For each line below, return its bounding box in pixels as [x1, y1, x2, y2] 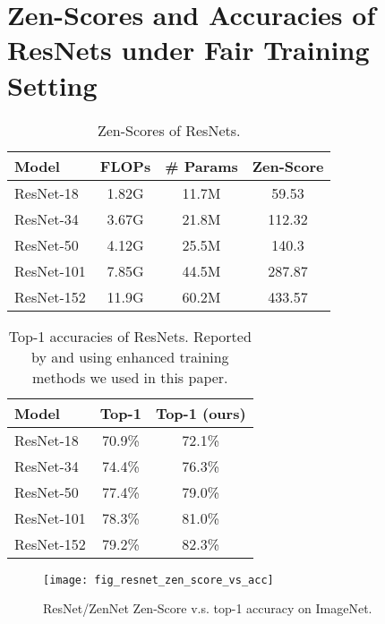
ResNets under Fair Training [7, 31, 370, 68]
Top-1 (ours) [155, 402, 246, 423]
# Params [165, 155, 238, 176]
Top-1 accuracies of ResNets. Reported [8, 325, 252, 346]
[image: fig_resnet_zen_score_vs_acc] [43, 573, 274, 586]
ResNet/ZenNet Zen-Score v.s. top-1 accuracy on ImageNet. [43, 599, 372, 618]
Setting [7, 66, 98, 103]
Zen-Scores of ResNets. [97, 119, 241, 141]
